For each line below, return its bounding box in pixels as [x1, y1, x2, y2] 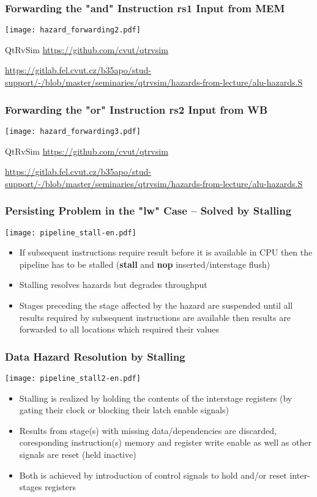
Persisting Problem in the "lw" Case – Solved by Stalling [5, 203, 292, 218]
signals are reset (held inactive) [19, 448, 136, 460]
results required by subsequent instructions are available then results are [19, 311, 291, 323]
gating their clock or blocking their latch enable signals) [19, 403, 229, 416]
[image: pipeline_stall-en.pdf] [5, 228, 136, 237]
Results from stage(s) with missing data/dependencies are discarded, [19, 424, 277, 436]
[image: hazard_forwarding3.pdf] [5, 127, 141, 136]
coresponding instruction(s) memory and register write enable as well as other [19, 436, 311, 449]
